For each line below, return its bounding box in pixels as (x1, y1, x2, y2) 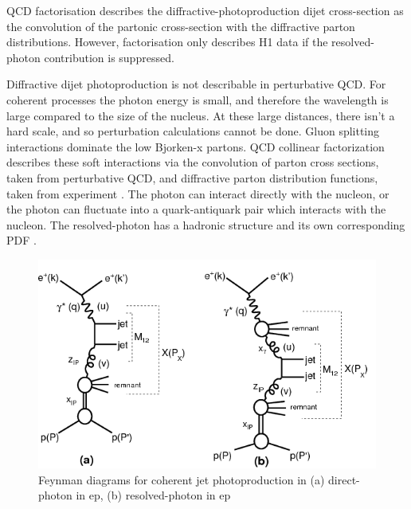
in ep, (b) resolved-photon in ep (76, 487, 231, 503)
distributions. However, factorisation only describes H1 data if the (6, 33, 328, 50)
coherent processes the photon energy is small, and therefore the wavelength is (6, 91, 389, 108)
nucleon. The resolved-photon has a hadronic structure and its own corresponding (6, 216, 405, 233)
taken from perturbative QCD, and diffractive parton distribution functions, (6, 169, 378, 186)
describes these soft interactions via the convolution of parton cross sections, (6, 154, 379, 170)
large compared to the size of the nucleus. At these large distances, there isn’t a (6, 107, 395, 123)
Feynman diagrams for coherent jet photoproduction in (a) (38, 471, 325, 487)
